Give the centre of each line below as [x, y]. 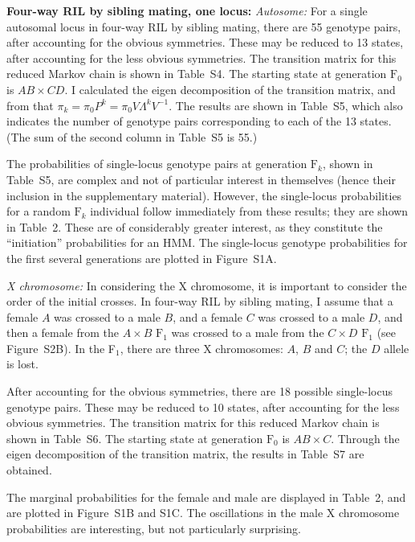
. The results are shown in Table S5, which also [286, 105]
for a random [39, 211]
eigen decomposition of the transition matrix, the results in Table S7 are [185, 454]
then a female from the [63, 333]
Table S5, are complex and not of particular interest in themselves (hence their [201, 179]
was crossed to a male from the [248, 333]
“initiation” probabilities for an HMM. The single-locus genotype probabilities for [207, 242]
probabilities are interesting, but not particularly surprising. [154, 528]
